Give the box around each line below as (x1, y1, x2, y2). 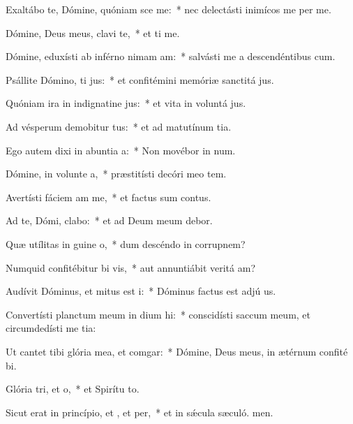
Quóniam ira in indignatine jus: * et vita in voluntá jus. (6, 96, 246, 110)
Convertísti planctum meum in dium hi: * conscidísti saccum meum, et (6, 307, 311, 321)
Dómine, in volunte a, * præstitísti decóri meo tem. (6, 166, 227, 181)
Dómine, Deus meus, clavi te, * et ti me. (6, 25, 180, 40)
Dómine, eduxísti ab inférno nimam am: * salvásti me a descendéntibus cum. (6, 49, 336, 64)
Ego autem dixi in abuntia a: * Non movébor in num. (6, 142, 236, 157)
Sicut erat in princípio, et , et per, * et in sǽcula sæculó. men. (6, 404, 273, 419)
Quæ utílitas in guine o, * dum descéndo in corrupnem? (6, 236, 246, 251)
